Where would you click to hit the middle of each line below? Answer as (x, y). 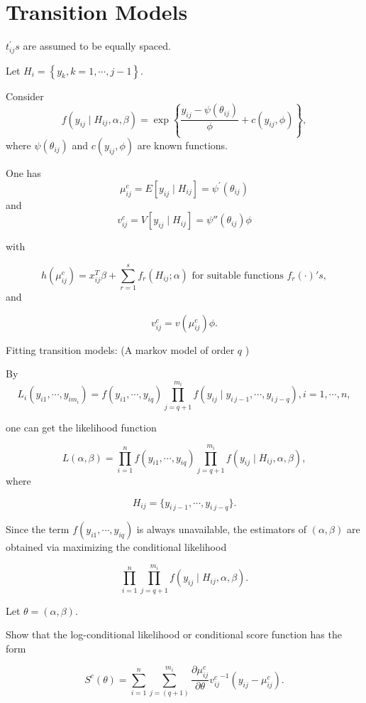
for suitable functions (238, 275)
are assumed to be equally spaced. (97, 46)
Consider (25, 96)
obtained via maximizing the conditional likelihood (116, 547)
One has (23, 173)
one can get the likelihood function (81, 427)
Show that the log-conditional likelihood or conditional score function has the (174, 634)
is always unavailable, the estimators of (221, 529)
